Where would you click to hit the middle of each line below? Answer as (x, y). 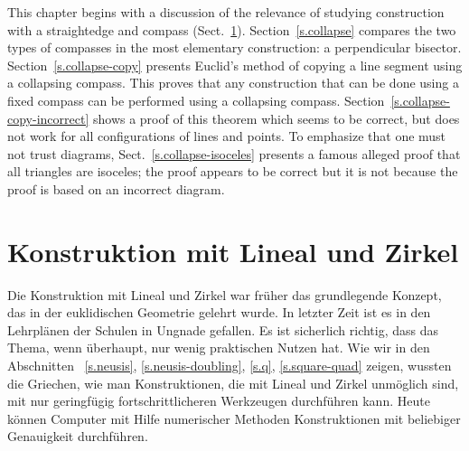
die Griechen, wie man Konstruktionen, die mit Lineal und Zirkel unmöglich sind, (233, 383)
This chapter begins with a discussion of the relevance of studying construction (226, 12)
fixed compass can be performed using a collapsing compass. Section (196, 100)
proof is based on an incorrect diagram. (116, 188)
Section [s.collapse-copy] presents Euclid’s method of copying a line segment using (235, 65)
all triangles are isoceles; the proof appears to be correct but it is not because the (233, 171)
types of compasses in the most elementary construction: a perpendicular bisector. (234, 47)
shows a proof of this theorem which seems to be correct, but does (276, 118)
